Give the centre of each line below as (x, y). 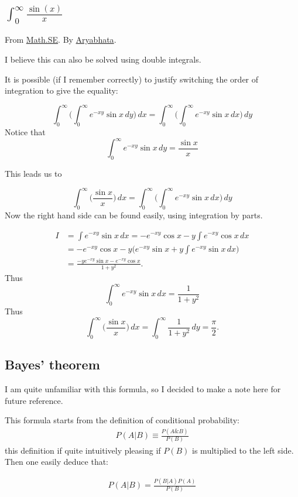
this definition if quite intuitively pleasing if (83, 450)
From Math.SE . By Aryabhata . (61, 40)
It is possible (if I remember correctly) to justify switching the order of (132, 79)
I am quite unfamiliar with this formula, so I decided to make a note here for (143, 389)
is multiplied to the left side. (243, 450)
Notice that (25, 132)
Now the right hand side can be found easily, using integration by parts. (134, 215)
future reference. (34, 400)
